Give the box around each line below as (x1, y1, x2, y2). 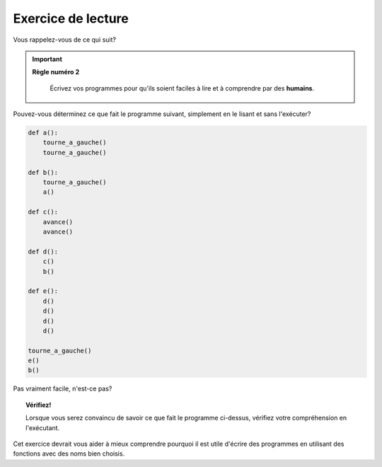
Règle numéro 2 (32, 68, 80, 76)
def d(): (28, 248, 59, 255)
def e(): (28, 287, 59, 295)
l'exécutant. (25, 423, 60, 432)
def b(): (28, 168, 59, 176)
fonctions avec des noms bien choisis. (13, 449, 125, 458)
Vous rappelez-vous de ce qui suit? (13, 35, 117, 44)
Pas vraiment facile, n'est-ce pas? (13, 384, 112, 393)
